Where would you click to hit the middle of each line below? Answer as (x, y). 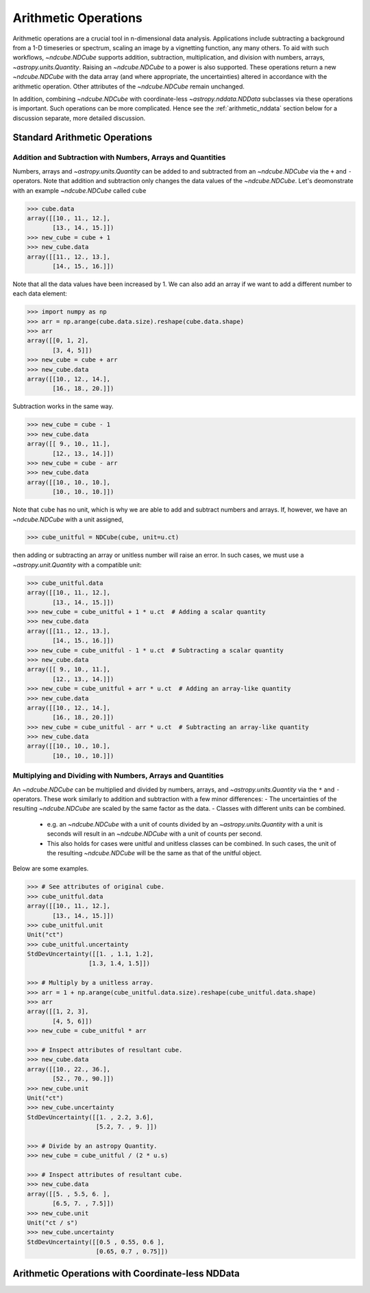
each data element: (40, 294)
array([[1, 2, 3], (58, 1011)
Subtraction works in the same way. (63, 406)
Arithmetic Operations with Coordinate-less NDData (126, 1273)
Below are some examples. (51, 868)
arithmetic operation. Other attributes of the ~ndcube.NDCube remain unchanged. (128, 86)
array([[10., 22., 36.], (69, 1069)
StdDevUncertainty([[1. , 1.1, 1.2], (90, 954)
